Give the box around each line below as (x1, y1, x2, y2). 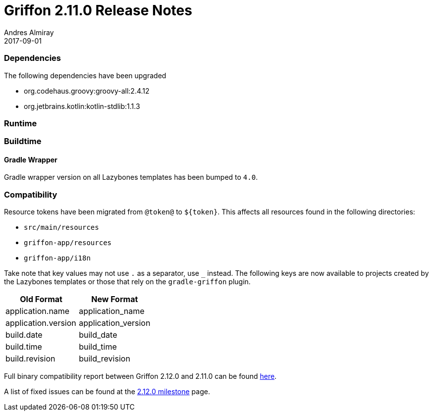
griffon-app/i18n (24, 254, 91, 262)
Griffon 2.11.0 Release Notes (4, 2, 192, 19)
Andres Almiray (4, 28, 54, 37)
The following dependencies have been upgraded (4, 71, 166, 80)
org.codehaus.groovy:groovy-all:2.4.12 (24, 86, 150, 95)
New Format (91, 294, 138, 305)
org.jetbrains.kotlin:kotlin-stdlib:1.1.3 (24, 102, 140, 110)
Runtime (4, 118, 37, 128)
